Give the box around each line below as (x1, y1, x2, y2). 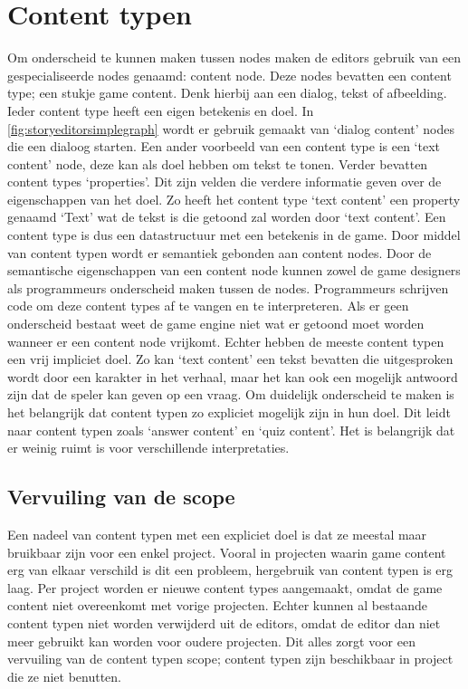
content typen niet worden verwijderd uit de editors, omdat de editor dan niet (7, 613, 441, 632)
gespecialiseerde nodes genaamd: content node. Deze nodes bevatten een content (7, 65, 452, 84)
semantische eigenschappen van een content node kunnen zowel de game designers (7, 261, 461, 280)
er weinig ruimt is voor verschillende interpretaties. (7, 438, 290, 457)
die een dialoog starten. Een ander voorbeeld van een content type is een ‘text (7, 137, 441, 156)
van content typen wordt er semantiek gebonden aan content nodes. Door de (7, 243, 432, 262)
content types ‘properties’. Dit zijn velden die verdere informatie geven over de (7, 172, 442, 191)
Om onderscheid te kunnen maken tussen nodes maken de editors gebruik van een (7, 48, 461, 67)
